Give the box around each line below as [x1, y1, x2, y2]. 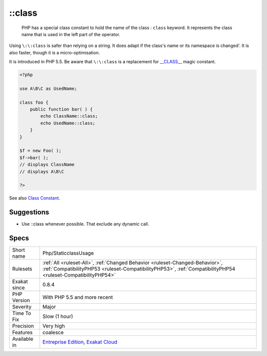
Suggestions [9, 208, 49, 217]
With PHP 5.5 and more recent [42, 294, 113, 301]
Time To [12, 310, 32, 317]
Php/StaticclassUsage [42, 250, 94, 257]
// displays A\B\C [19, 168, 64, 174]
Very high [42, 322, 65, 329]
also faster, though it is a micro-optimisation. [9, 49, 100, 55]
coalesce [42, 329, 64, 336]
